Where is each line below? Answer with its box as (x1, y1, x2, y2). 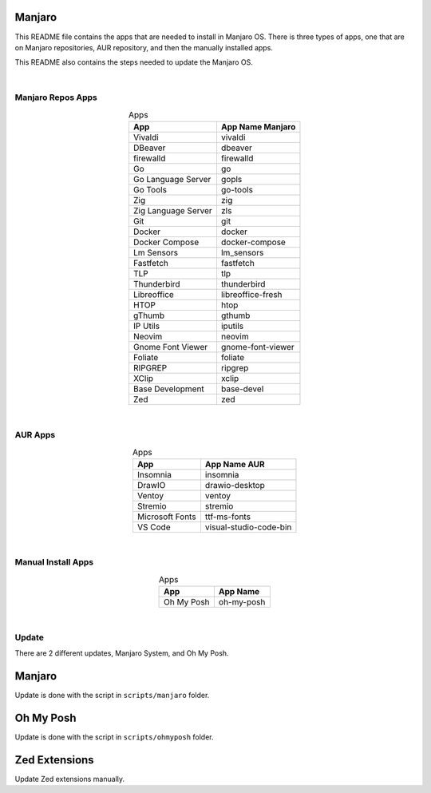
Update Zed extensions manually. (14, 775, 125, 784)
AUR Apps (14, 429, 56, 440)
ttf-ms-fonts (204, 511, 251, 522)
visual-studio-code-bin (204, 521, 292, 533)
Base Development (132, 383, 205, 395)
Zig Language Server (132, 205, 213, 216)
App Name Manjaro (220, 121, 296, 133)
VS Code (136, 521, 171, 533)
